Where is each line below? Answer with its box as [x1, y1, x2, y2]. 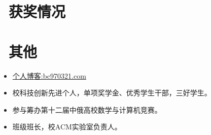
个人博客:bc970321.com [12, 70, 86, 81]
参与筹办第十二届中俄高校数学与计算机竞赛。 [12, 104, 162, 115]
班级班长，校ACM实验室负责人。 [12, 121, 122, 132]
